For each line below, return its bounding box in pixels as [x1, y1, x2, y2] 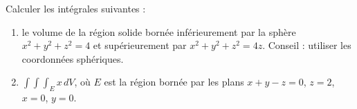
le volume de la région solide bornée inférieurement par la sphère [21, 24, 296, 39]
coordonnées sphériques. [21, 51, 124, 66]
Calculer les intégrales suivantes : [6, 1, 146, 15]
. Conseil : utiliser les [262, 38, 351, 52]
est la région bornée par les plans [104, 75, 244, 89]
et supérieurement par [93, 38, 187, 52]
